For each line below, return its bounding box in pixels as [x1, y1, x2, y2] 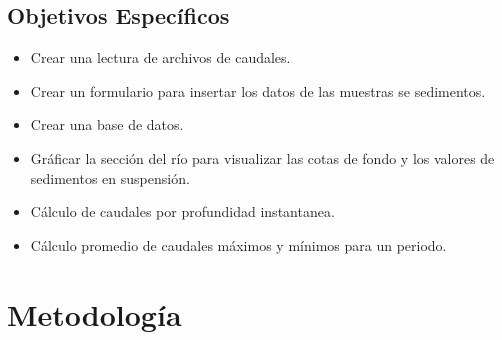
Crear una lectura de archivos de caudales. [30, 47, 291, 68]
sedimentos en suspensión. [30, 167, 190, 188]
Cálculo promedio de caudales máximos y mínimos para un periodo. [30, 234, 447, 255]
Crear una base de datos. [30, 114, 184, 135]
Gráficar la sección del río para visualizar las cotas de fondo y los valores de [30, 147, 495, 168]
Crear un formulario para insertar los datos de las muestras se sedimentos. [30, 80, 486, 101]
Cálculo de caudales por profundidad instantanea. [30, 201, 335, 222]
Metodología [7, 293, 182, 334]
